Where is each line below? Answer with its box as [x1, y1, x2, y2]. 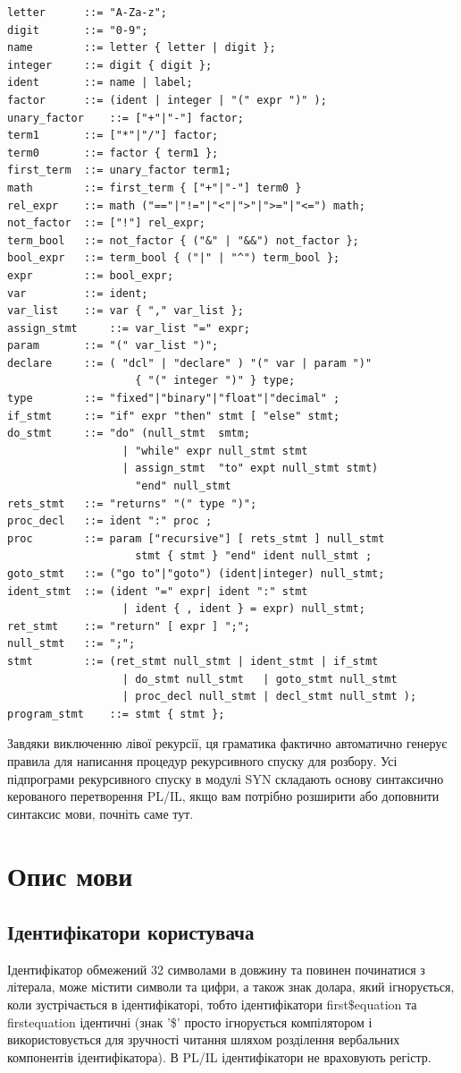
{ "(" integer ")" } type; [135, 374, 296, 387]
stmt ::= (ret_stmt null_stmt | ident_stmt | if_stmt [7, 654, 379, 668]
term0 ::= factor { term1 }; [7, 146, 219, 159]
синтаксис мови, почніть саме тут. [7, 804, 194, 822]
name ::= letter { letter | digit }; [7, 41, 276, 55]
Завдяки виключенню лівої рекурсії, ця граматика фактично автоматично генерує [7, 734, 448, 753]
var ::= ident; [7, 286, 148, 300]
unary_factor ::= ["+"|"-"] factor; [7, 111, 244, 124]
